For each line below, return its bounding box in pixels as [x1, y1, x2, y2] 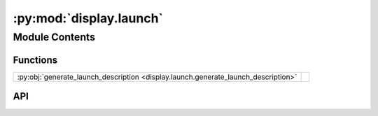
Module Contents [13, 31, 96, 43]
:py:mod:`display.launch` [13, 10, 164, 26]
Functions [13, 54, 58, 66]
